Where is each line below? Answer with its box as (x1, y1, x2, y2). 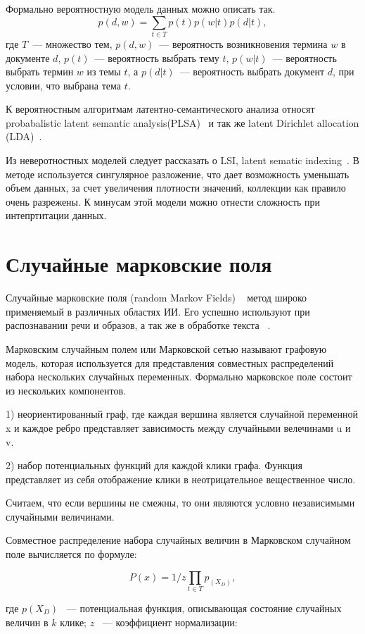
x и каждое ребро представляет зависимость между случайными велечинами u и (6, 420, 351, 435)
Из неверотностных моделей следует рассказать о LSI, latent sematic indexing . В (6, 153, 359, 168)
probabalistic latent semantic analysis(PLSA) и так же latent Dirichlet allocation (6, 115, 359, 130)
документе (6, 50, 50, 65)
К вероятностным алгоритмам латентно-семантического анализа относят (6, 101, 315, 116)
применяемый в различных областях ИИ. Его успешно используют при (6, 304, 310, 318)
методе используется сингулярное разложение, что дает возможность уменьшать (6, 166, 350, 181)
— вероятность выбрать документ (179, 64, 324, 79)
